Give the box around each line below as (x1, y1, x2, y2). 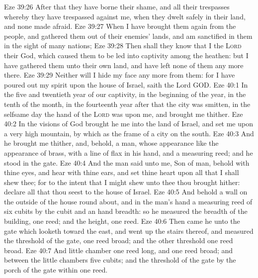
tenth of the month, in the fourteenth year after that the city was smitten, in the (4, 98, 251, 109)
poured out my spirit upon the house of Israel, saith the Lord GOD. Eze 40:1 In (4, 79, 248, 90)
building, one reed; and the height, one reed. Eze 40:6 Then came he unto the (4, 216, 240, 226)
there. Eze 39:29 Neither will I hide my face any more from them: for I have (4, 70, 235, 80)
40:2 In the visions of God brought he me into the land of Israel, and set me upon (4, 118, 253, 129)
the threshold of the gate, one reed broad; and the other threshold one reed (4, 235, 233, 246)
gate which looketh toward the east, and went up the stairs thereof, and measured (4, 225, 254, 236)
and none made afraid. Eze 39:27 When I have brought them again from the (4, 21, 236, 31)
